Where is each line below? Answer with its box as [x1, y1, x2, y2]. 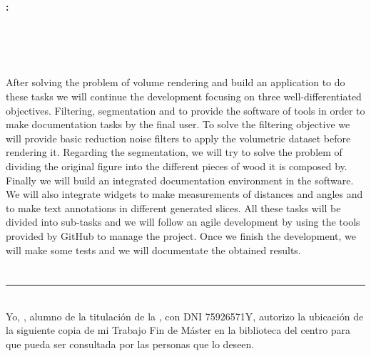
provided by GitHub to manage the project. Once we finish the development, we [6, 228, 357, 243]
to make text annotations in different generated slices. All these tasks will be [6, 200, 341, 215]
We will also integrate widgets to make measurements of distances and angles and [6, 187, 363, 201]
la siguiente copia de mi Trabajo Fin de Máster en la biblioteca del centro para [6, 323, 351, 337]
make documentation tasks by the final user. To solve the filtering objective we [6, 117, 350, 132]
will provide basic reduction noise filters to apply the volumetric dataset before [6, 130, 351, 145]
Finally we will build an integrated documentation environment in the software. [6, 172, 354, 187]
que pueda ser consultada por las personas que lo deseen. [6, 337, 255, 352]
